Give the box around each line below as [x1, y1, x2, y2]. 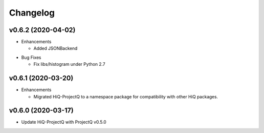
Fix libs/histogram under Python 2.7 [33, 61, 106, 67]
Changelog [9, 7, 55, 18]
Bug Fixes [21, 54, 42, 60]
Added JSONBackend [33, 45, 78, 51]
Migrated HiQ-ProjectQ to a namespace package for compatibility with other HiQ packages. [33, 94, 218, 99]
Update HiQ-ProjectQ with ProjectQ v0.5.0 [21, 119, 107, 125]
